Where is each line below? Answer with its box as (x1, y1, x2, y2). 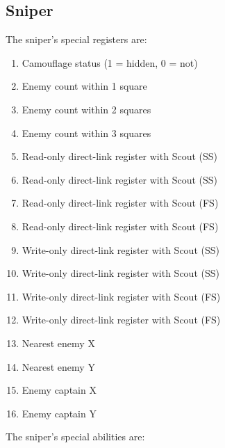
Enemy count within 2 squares (22, 102, 151, 116)
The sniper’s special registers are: (6, 32, 147, 47)
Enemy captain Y (22, 406, 97, 420)
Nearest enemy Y (22, 359, 95, 374)
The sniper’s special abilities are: (6, 429, 145, 444)
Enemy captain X (22, 383, 97, 397)
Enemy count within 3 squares (22, 125, 151, 140)
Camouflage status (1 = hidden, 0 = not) (22, 55, 198, 70)
